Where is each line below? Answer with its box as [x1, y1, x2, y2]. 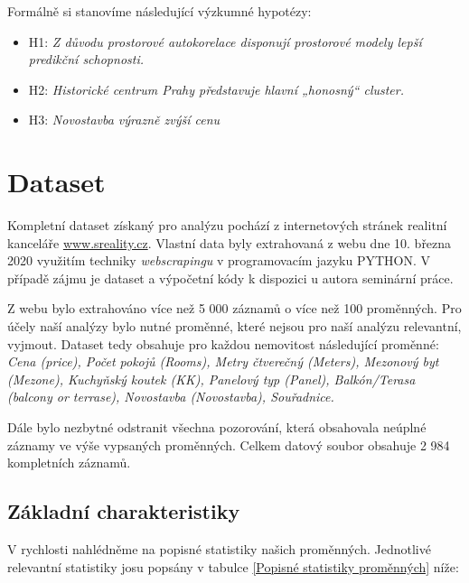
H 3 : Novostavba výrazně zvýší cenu [28, 110, 220, 129]
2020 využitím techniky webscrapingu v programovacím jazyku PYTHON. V [7, 251, 430, 270]
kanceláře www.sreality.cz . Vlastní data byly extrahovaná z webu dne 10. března [7, 233, 452, 252]
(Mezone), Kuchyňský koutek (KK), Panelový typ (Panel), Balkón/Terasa [7, 369, 416, 388]
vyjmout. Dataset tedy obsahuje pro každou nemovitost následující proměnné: [7, 334, 439, 353]
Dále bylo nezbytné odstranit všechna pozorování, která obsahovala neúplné [7, 418, 427, 437]
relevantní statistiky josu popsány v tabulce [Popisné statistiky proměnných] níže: [7, 557, 459, 576]
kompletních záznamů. [7, 453, 131, 472]
